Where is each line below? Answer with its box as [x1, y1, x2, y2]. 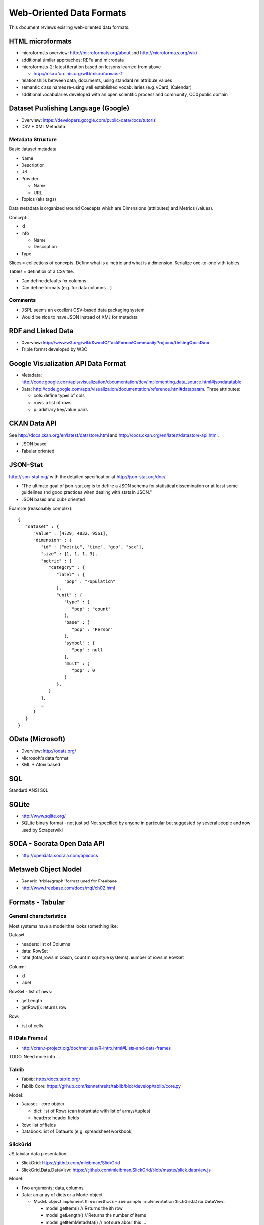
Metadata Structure [9, 136, 57, 143]
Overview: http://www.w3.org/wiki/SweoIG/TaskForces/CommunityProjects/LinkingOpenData [21, 340, 210, 345]
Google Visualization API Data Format [9, 359, 126, 367]
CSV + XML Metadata [21, 124, 66, 130]
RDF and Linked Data [9, 326, 74, 335]
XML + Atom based [21, 761, 61, 767]
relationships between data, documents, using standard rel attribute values [21, 77, 172, 83]
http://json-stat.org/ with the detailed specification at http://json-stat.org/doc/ [9, 473, 166, 480]
